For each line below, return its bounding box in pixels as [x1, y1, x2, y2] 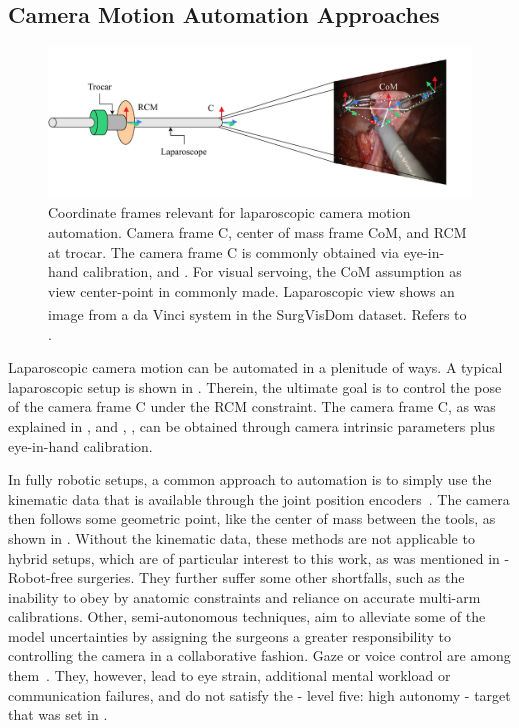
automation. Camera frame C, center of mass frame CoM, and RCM [48, 221, 467, 242]
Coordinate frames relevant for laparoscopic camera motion [48, 202, 411, 223]
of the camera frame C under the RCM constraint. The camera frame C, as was [8, 396, 496, 417]
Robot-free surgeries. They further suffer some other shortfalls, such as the [8, 567, 465, 588]
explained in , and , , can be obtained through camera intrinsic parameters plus [8, 415, 495, 436]
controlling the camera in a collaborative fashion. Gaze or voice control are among [8, 645, 511, 666]
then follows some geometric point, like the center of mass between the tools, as [8, 508, 496, 529]
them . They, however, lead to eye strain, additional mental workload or [8, 665, 451, 686]
